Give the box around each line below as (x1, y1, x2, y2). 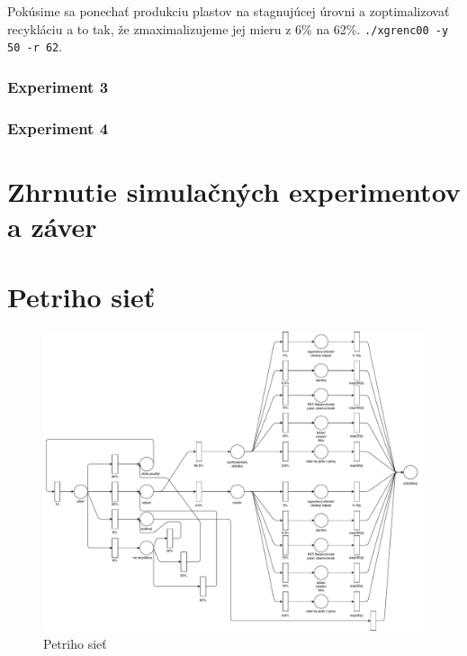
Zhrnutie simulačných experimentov (7, 172, 461, 209)
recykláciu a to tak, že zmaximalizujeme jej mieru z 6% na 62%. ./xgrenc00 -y (7, 19, 449, 38)
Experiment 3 (7, 75, 109, 97)
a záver (7, 207, 97, 244)
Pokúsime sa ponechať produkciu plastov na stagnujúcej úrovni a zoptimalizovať (7, 2, 450, 20)
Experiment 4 (7, 116, 109, 139)
